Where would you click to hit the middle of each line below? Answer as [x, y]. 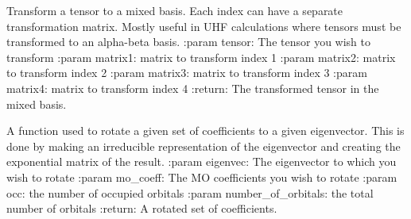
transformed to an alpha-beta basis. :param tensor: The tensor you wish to [188, 42]
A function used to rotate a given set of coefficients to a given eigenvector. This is [205, 131]
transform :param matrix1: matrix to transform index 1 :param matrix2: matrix [201, 57]
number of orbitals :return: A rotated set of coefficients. [142, 208]
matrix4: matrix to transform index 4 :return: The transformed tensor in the [193, 88]
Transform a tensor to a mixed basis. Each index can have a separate [175, 10]
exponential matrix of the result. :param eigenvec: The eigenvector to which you [202, 161]
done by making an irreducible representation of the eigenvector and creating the [204, 146]
